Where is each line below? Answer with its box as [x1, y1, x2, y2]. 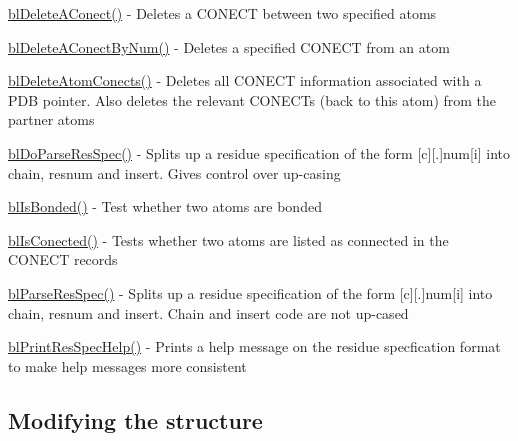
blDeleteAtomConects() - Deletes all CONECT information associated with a [8, 70, 482, 91]
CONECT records [8, 249, 118, 270]
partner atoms [8, 109, 95, 130]
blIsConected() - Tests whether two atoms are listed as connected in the [8, 229, 449, 250]
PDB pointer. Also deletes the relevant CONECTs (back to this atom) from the [8, 89, 497, 110]
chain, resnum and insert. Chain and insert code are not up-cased [8, 302, 409, 323]
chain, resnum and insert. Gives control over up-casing [8, 162, 341, 183]
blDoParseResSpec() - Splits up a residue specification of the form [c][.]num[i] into [8, 142, 511, 163]
